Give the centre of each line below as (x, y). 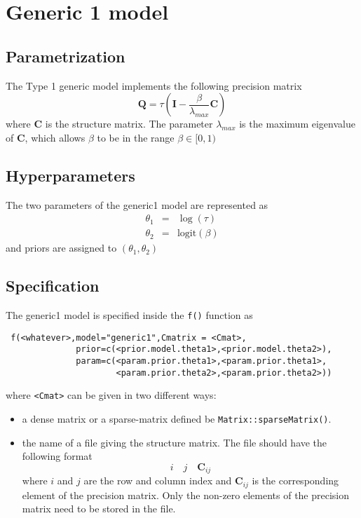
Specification (53, 286)
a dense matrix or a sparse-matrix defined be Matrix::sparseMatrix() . (177, 418)
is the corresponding (295, 480)
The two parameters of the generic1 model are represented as (137, 204)
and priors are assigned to (61, 248)
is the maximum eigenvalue (297, 124)
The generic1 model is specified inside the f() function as (129, 315)
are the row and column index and (158, 480)
